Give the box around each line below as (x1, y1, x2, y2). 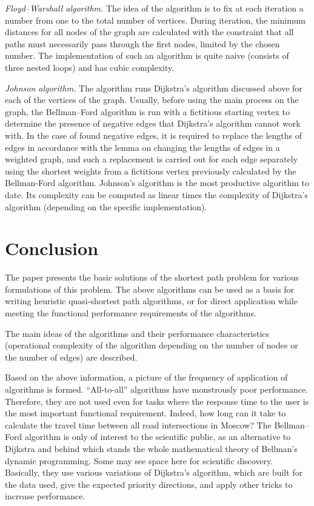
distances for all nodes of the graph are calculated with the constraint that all (5, 25, 294, 38)
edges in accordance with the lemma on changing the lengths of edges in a (5, 141, 280, 153)
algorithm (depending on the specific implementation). (5, 200, 207, 213)
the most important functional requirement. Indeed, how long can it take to (5, 407, 286, 419)
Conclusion (5, 236, 99, 261)
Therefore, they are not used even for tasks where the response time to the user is (5, 394, 309, 407)
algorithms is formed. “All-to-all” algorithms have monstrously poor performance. (5, 382, 309, 395)
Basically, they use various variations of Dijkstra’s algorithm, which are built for (5, 466, 303, 479)
